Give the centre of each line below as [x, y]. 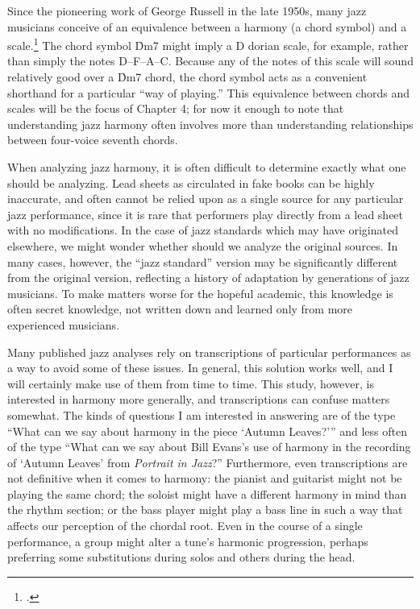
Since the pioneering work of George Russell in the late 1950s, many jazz [187, 10]
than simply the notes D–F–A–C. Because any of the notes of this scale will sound [210, 61]
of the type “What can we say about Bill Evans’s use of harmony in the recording [209, 447]
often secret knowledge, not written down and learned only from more [180, 309]
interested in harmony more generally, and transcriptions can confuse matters [199, 399]
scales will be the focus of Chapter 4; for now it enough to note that [176, 108]
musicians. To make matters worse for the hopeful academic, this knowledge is [200, 293]
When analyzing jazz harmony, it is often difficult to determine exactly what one [207, 167]
